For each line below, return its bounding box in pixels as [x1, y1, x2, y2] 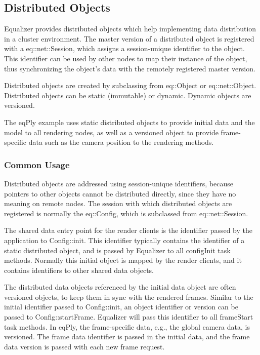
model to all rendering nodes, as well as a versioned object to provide [4, 127, 219, 137]
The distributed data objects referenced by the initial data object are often [4, 282, 236, 292]
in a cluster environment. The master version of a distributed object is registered [4, 33, 254, 44]
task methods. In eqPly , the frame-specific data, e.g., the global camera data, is [4, 321, 250, 332]
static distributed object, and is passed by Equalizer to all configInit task [4, 245, 231, 255]
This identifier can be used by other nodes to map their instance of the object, [4, 53, 247, 63]
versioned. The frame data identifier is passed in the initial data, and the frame [4, 331, 250, 342]
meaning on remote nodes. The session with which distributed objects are [4, 198, 232, 209]
